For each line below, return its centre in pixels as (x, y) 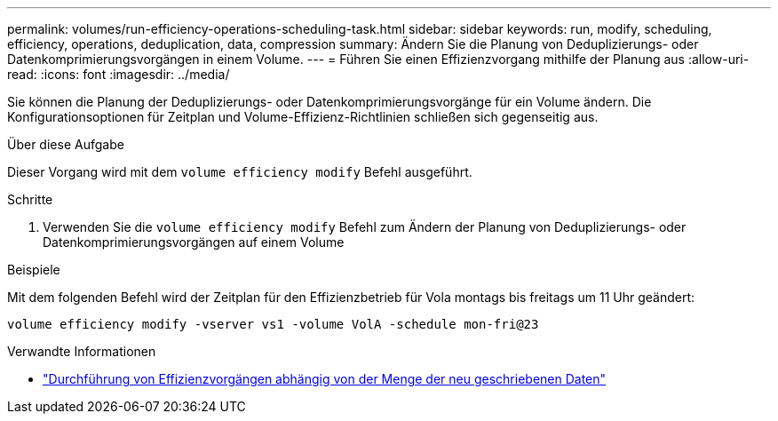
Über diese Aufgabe (66, 144)
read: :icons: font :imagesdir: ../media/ (119, 74)
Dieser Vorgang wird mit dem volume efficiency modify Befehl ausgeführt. (240, 172)
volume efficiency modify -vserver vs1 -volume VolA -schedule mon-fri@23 (273, 324)
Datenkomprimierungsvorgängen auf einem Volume (194, 242)
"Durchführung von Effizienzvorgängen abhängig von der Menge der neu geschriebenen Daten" (325, 379)
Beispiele (34, 270)
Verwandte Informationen (82, 351)
